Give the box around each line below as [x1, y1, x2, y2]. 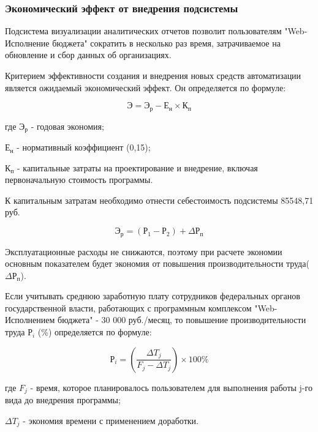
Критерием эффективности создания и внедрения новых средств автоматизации [5, 69, 301, 81]
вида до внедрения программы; [5, 393, 121, 406]
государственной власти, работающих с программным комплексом [5, 301, 252, 314]
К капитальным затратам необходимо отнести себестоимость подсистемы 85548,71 [5, 193, 314, 206]
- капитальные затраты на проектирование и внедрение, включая [17, 161, 258, 174]
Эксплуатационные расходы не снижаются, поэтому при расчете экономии [5, 245, 282, 258]
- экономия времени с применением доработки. [23, 414, 199, 426]
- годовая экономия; [31, 119, 104, 132]
